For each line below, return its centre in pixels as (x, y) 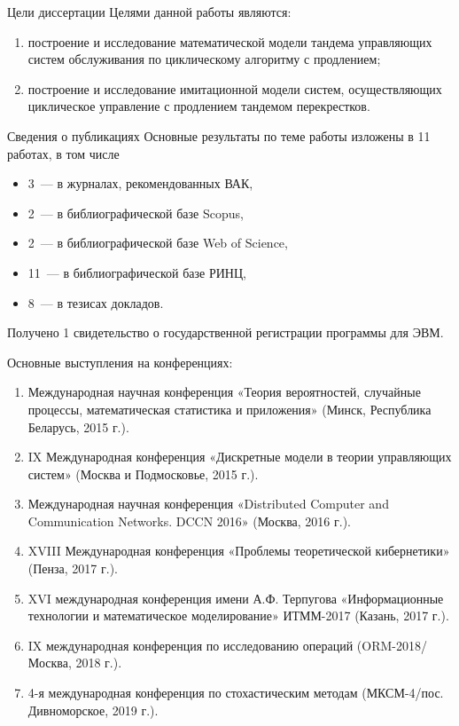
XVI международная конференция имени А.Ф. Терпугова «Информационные (236, 598)
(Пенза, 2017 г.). (73, 568)
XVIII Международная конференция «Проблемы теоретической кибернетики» (239, 551)
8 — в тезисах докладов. (96, 302)
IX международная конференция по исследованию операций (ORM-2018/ (227, 645)
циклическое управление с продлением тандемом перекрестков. (199, 106)
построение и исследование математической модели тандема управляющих (230, 41)
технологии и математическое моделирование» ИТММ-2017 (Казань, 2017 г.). (238, 616)
